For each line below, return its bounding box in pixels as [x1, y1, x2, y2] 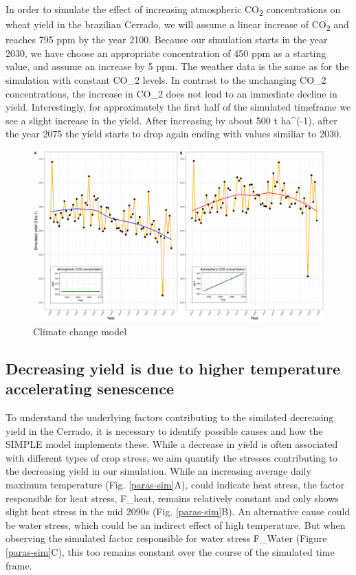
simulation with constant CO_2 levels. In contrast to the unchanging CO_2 [5, 73, 326, 87]
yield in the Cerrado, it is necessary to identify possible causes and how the [5, 423, 323, 438]
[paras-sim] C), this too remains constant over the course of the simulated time [5, 544, 335, 559]
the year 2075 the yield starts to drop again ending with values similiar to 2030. [5, 126, 342, 141]
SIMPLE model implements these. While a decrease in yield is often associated [5, 437, 338, 451]
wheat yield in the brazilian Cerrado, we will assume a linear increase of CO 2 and [5, 17, 349, 33]
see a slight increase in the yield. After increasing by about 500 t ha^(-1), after [5, 113, 337, 127]
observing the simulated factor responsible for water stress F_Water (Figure [5, 531, 327, 545]
